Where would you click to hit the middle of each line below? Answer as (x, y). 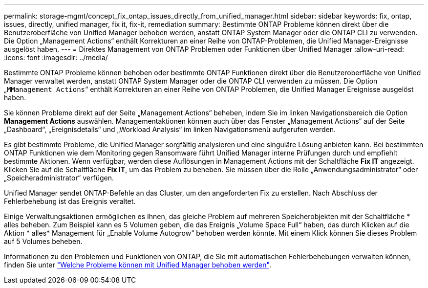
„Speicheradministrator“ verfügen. (59, 178)
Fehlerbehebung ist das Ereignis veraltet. (70, 201)
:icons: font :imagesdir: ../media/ (56, 57)
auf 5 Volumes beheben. (43, 241)
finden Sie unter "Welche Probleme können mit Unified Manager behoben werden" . (138, 265)
